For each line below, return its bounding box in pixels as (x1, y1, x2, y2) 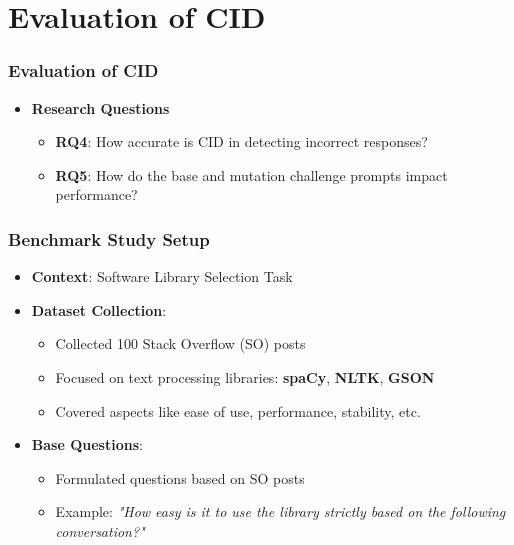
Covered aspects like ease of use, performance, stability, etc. (55, 400, 421, 421)
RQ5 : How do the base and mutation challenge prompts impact (55, 164, 448, 185)
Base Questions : (31, 434, 143, 455)
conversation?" (55, 520, 145, 541)
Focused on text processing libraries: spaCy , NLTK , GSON (55, 366, 435, 387)
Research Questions (31, 97, 170, 118)
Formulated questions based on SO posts (55, 467, 305, 488)
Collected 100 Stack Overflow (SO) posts (55, 333, 306, 354)
